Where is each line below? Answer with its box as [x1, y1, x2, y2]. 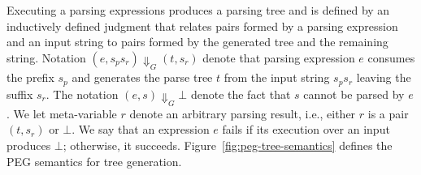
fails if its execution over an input [222, 121, 390, 138]
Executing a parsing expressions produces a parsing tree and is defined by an [7, 2, 390, 18]
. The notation [46, 85, 119, 102]
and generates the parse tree [72, 69, 213, 86]
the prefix [7, 69, 54, 86]
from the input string [224, 69, 330, 86]
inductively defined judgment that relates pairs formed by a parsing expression [7, 17, 398, 34]
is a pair [367, 105, 409, 122]
